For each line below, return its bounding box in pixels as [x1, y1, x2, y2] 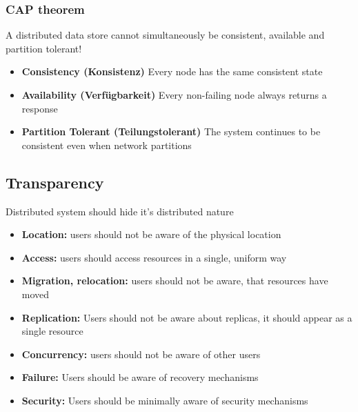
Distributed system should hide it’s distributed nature [6, 204, 234, 218]
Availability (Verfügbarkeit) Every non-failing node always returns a [21, 88, 327, 101]
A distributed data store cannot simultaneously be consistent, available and [6, 28, 325, 42]
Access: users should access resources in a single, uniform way [21, 250, 287, 264]
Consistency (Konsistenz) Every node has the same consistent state [21, 64, 323, 79]
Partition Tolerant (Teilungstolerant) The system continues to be [21, 124, 321, 139]
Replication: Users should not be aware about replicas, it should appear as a [21, 310, 352, 324]
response [21, 101, 58, 115]
